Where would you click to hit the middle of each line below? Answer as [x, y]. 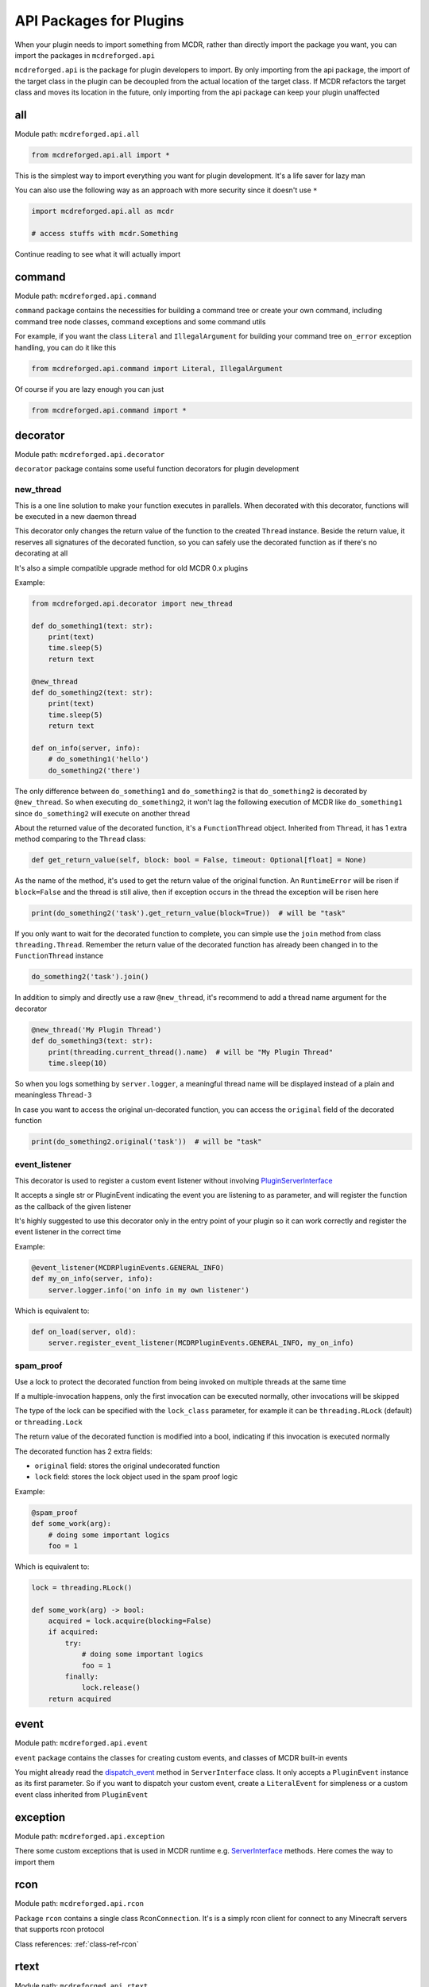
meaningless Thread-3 [53, 1095]
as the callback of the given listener [73, 1206]
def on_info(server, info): [86, 748]
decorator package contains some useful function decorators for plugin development [157, 469]
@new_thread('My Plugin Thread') [97, 1030]
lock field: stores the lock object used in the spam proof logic [136, 1477]
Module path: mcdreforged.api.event [81, 1743]
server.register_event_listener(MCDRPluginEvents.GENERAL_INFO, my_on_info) [201, 1342]
